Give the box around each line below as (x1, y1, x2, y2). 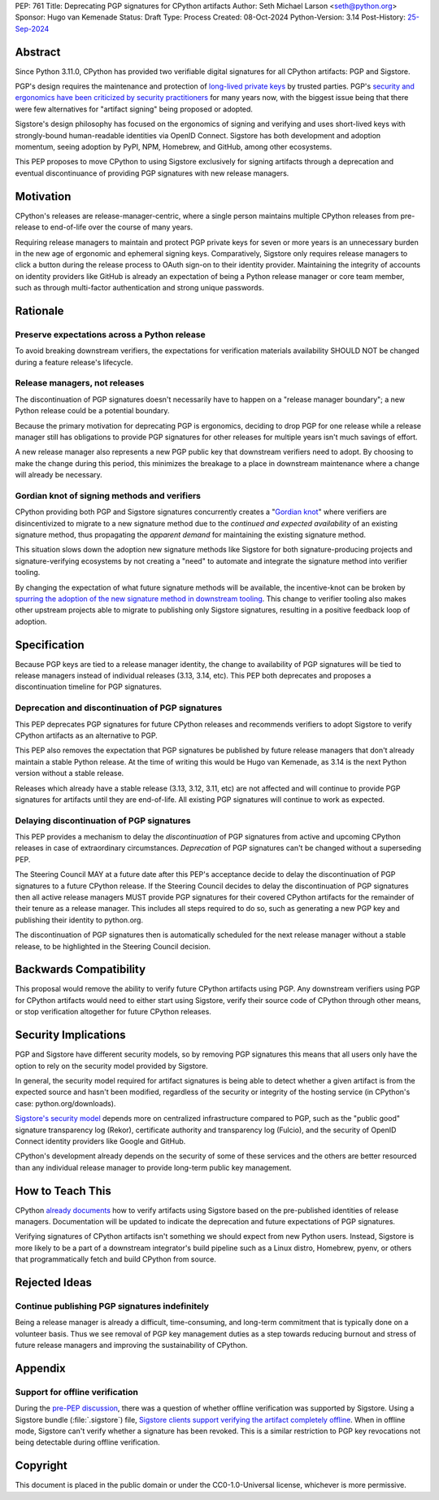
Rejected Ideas (15, 1275, 93, 1289)
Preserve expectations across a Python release (15, 329, 206, 340)
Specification (15, 638, 85, 652)
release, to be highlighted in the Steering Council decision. (15, 941, 211, 951)
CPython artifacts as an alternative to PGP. (15, 730, 158, 740)
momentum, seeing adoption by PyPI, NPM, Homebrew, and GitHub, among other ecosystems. (15, 142, 333, 152)
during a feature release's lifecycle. (15, 357, 133, 367)
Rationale (15, 303, 64, 317)
